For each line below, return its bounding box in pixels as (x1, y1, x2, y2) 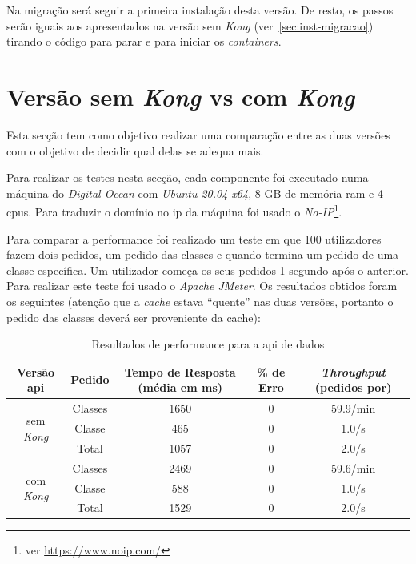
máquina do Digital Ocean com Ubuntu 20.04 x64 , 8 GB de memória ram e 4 (6, 184, 383, 201)
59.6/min (330, 459, 376, 476)
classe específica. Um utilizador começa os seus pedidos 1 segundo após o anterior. (6, 261, 409, 278)
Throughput (321, 363, 386, 380)
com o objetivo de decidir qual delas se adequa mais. (6, 142, 264, 159)
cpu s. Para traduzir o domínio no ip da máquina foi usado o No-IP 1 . (6, 201, 342, 220)
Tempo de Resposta (124, 363, 236, 380)
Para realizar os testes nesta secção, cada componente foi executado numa (6, 169, 369, 186)
